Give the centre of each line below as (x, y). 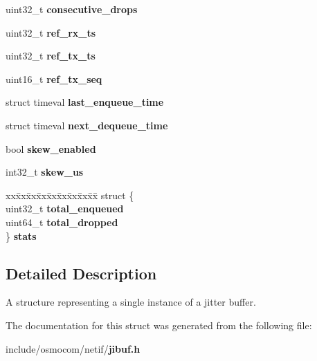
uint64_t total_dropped (62, 222)
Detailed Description (81, 273)
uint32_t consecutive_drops (72, 9)
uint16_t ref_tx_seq (54, 78)
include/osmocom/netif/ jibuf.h (73, 348)
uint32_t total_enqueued (65, 209)
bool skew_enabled (51, 148)
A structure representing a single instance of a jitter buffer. (131, 302)
